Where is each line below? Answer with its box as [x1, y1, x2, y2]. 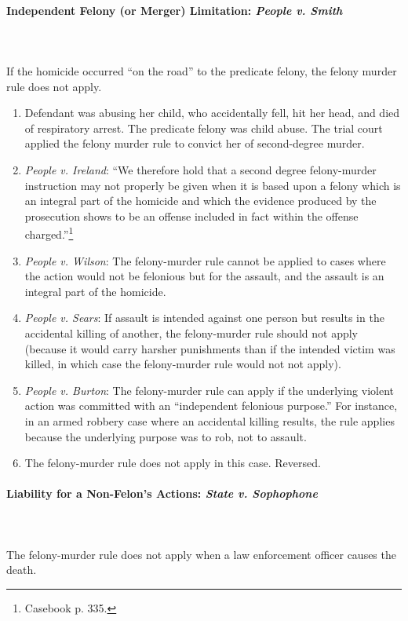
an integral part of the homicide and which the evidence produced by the [24, 192, 377, 209]
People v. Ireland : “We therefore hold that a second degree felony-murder [24, 161, 377, 177]
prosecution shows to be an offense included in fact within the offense [24, 207, 359, 224]
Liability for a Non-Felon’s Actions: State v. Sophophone [6, 485, 318, 502]
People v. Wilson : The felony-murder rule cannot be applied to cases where [24, 252, 386, 268]
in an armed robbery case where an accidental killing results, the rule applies [24, 412, 395, 429]
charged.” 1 [24, 224, 74, 242]
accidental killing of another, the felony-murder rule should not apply [24, 324, 358, 341]
